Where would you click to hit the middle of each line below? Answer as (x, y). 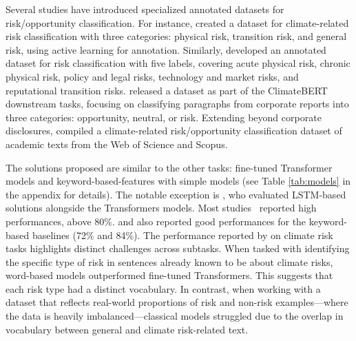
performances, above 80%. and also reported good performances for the (156, 221)
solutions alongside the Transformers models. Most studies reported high (161, 208)
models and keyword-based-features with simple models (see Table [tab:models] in (178, 181)
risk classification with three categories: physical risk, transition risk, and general (176, 36)
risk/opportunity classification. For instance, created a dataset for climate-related (177, 22)
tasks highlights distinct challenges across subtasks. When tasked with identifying (178, 248)
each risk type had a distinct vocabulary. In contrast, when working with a (163, 288)
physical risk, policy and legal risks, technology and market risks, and (152, 76)
